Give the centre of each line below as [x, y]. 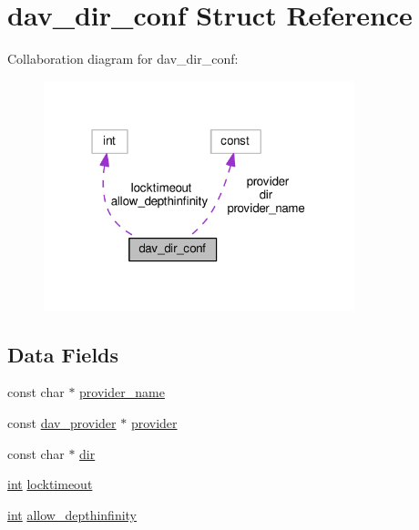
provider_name [122, 392]
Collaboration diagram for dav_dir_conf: [123, 59]
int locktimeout [50, 484]
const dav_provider [62, 422]
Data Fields [63, 354]
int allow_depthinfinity [72, 514]
